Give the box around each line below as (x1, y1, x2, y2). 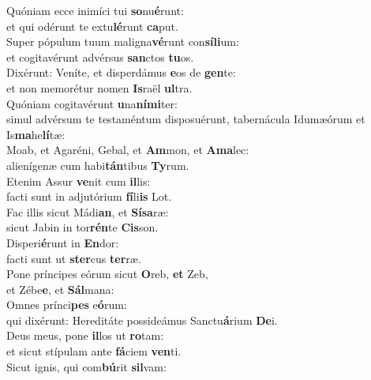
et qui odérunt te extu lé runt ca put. (6, 17, 178, 34)
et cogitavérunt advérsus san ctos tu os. (6, 48, 194, 65)
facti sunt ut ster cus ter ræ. (6, 250, 141, 266)
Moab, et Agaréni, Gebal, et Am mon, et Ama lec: (6, 141, 249, 158)
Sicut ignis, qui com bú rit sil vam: (6, 358, 167, 374)
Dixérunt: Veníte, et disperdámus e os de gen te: (6, 64, 236, 81)
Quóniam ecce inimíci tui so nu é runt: (6, 2, 184, 18)
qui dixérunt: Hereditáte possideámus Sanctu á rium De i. (6, 311, 278, 328)
